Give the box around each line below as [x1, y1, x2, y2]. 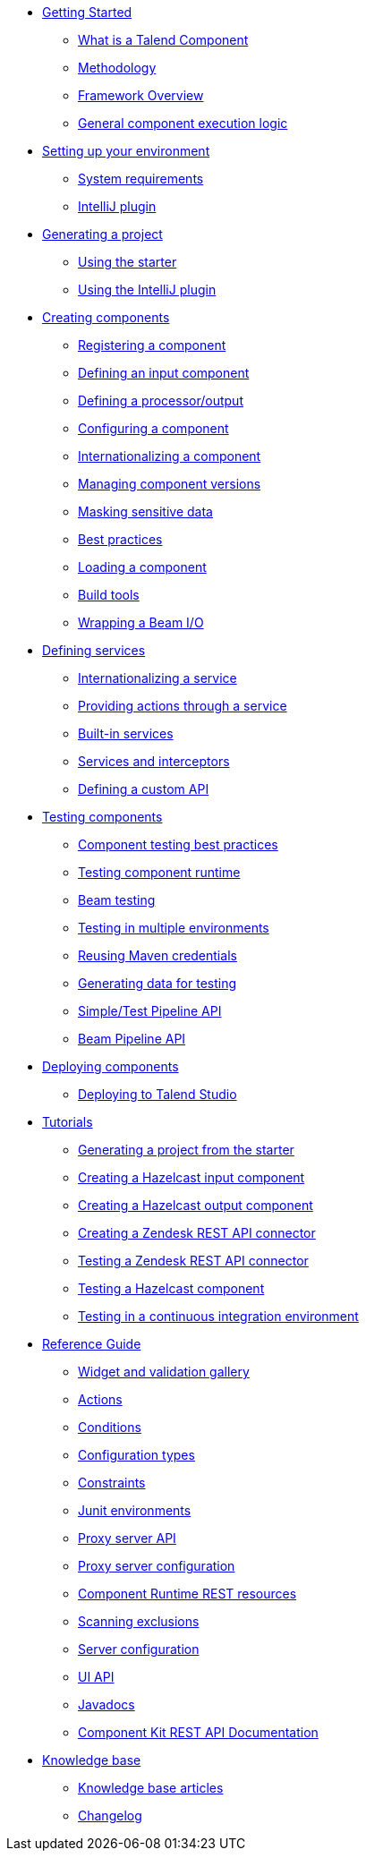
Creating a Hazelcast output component [78, 1197, 313, 1213]
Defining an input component [78, 365, 250, 380]
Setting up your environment [42, 143, 210, 158]
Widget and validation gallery [78, 1364, 250, 1379]
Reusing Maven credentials [78, 948, 237, 963]
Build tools [78, 587, 140, 602]
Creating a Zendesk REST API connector [78, 1225, 316, 1240]
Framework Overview [78, 88, 204, 103]
